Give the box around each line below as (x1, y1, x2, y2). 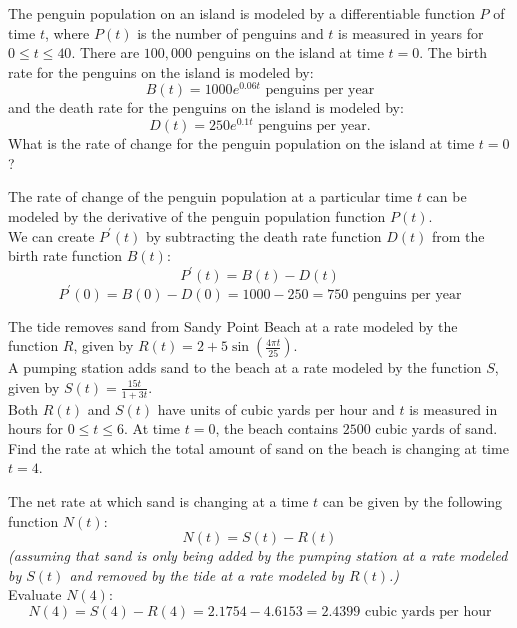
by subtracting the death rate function (146, 225, 382, 246)
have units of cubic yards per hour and (157, 398, 395, 419)
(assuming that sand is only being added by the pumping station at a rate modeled (8, 545, 508, 566)
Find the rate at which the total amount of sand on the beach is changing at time (8, 437, 509, 458)
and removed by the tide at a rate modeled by (69, 564, 344, 585)
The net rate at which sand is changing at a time (8, 491, 309, 512)
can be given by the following (322, 491, 503, 512)
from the (431, 225, 485, 246)
